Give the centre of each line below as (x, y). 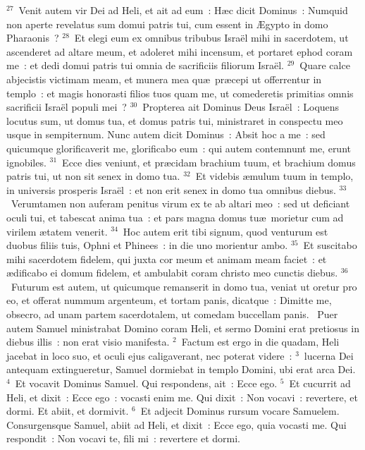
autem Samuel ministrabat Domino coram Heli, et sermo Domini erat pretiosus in (183, 328)
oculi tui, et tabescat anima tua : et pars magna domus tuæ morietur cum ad (175, 217)
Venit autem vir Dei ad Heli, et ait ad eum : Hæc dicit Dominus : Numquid (183, 10)
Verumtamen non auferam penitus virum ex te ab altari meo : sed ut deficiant (180, 203)
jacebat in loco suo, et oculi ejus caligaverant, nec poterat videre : (149, 355)
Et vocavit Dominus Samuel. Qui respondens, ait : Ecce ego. (146, 383)
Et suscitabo (330, 245)
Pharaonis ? (33, 38)
